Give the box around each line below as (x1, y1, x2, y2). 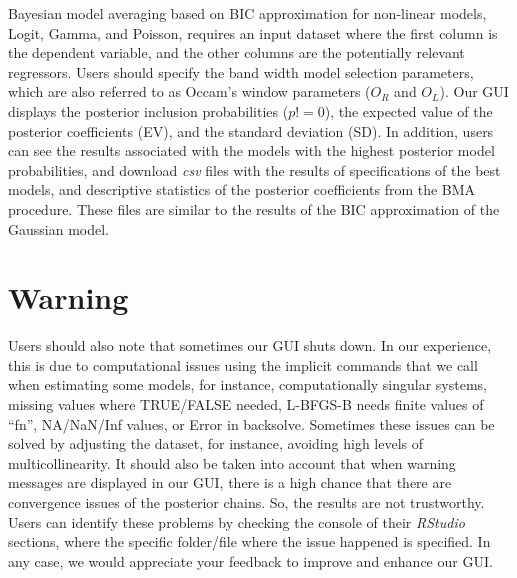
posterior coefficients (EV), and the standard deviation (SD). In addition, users (8, 120, 494, 141)
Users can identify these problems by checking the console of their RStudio (8, 511, 465, 532)
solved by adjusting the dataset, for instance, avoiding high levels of (8, 433, 424, 454)
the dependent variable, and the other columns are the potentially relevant (8, 42, 465, 63)
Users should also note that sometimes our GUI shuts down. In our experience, (8, 335, 492, 356)
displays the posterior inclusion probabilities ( (8, 100, 289, 121)
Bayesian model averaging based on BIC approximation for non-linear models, (8, 3, 487, 23)
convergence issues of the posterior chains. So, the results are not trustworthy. (8, 492, 485, 512)
